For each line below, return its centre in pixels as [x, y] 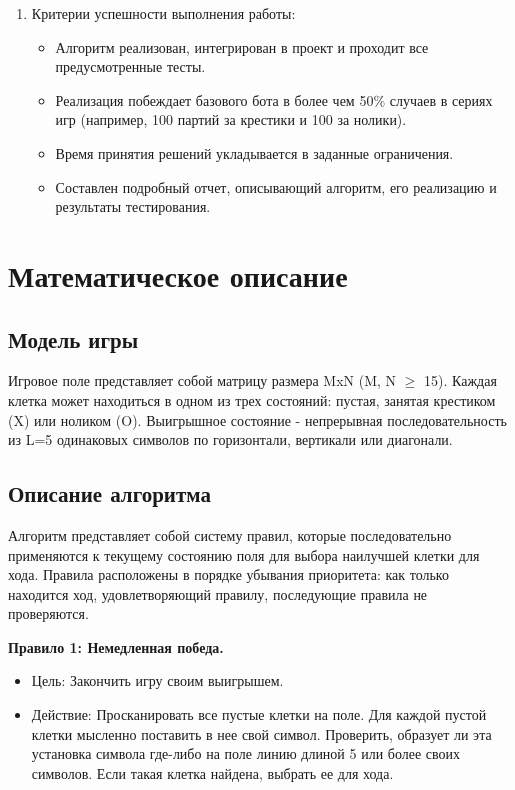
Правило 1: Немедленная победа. [116, 646]
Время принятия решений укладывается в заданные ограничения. [254, 152]
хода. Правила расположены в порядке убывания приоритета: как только [228, 574]
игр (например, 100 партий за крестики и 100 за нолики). [231, 119]
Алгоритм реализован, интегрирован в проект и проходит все [242, 46]
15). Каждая [460, 380]
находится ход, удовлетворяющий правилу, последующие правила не [218, 593]
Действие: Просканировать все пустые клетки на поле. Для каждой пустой [259, 714]
